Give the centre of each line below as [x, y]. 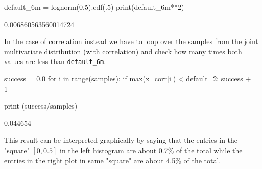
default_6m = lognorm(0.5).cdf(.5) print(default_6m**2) [94, 7]
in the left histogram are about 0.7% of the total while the [151, 150]
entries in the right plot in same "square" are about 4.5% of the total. [113, 160]
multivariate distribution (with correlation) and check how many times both [123, 51]
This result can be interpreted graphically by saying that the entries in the [121, 140]
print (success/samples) [41, 106]
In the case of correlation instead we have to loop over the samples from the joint [131, 41]
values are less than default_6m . [55, 61]
